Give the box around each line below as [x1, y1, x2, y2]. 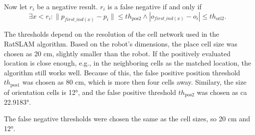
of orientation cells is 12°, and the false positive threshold [4, 87, 177, 97]
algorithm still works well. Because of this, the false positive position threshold [4, 67, 240, 77]
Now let [4, 1, 27, 11]
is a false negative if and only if [107, 1, 202, 11]
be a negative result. [37, 1, 98, 11]
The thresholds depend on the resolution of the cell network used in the [4, 29, 219, 39]
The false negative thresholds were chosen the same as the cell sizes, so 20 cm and [4, 113, 250, 123]
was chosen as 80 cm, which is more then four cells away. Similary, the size [22, 77, 247, 87]
